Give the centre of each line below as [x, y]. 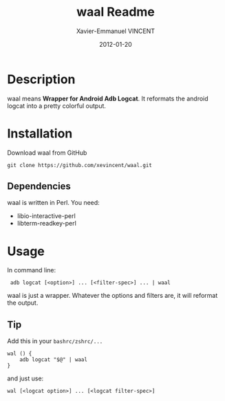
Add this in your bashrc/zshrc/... [55, 341]
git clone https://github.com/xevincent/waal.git [80, 165]
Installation [40, 133]
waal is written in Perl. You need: [53, 203]
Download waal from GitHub [47, 153]
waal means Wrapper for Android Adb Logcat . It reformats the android [108, 98]
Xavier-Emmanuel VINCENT [116, 31]
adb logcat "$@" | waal [54, 360]
